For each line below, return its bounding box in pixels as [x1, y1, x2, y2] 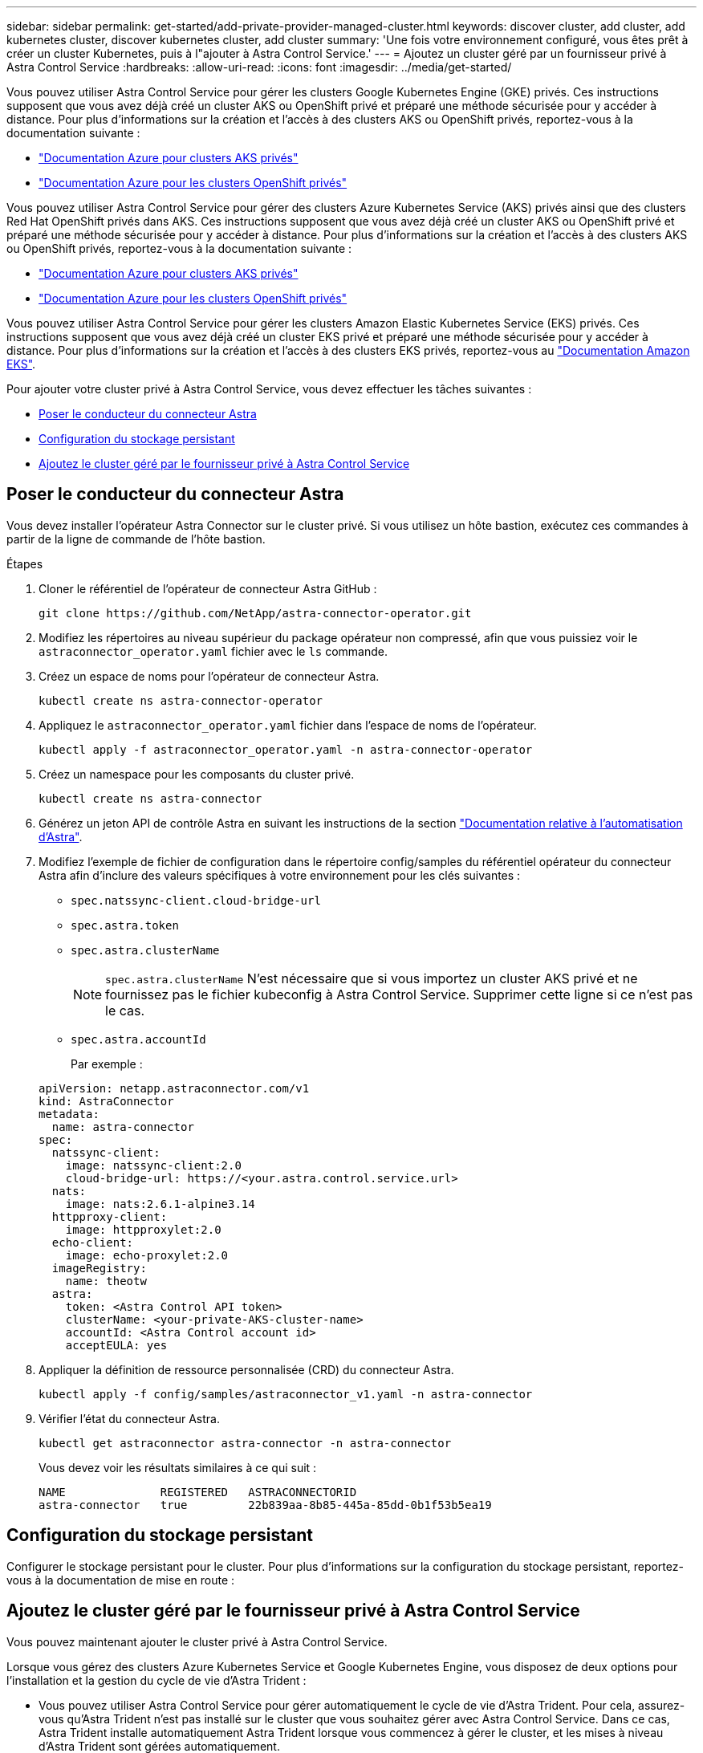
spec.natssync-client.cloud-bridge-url [71, 893, 321, 907]
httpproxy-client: [51, 1210, 168, 1223]
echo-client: [51, 1235, 134, 1249]
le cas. [105, 1002, 145, 1019]
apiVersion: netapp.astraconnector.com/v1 [39, 1081, 310, 1095]
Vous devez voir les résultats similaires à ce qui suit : [39, 1460, 317, 1474]
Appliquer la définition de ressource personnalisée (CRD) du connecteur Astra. [39, 1362, 454, 1377]
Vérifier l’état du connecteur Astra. [39, 1411, 220, 1426]
